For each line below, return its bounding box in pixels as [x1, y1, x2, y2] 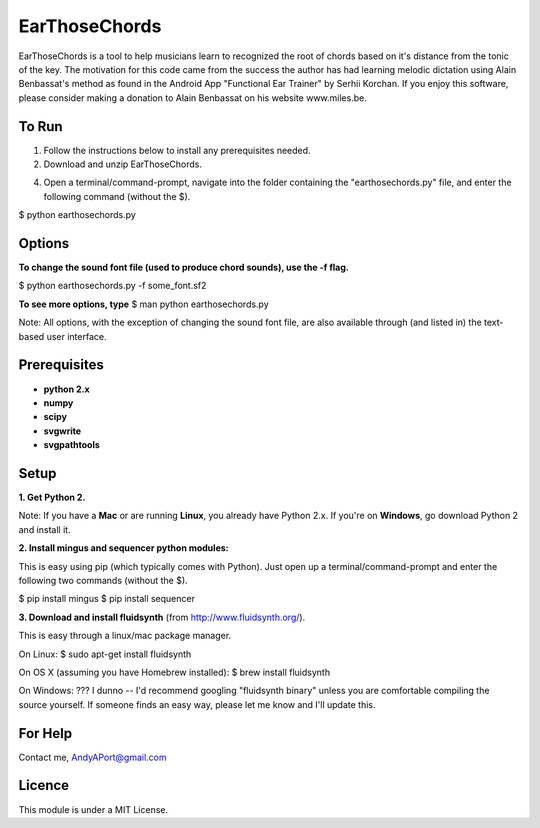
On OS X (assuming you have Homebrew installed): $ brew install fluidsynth [18, 666, 330, 678]
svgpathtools [43, 439, 100, 451]
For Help [18, 725, 73, 742]
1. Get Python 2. [18, 491, 86, 504]
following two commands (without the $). [18, 574, 189, 586]
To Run [18, 118, 64, 135]
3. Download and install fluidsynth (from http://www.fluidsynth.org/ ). [18, 611, 306, 623]
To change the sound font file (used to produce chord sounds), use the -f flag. [18, 261, 349, 274]
